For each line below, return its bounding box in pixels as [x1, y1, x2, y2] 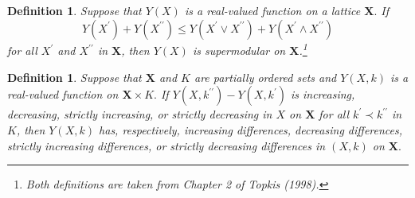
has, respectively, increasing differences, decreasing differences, [99, 122, 403, 138]
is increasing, [290, 86, 355, 103]
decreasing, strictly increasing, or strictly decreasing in [7, 106, 272, 122]
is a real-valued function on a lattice [184, 2, 361, 18]
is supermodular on [192, 42, 286, 59]
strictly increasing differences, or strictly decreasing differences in [7, 137, 326, 153]
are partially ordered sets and [194, 68, 337, 85]
